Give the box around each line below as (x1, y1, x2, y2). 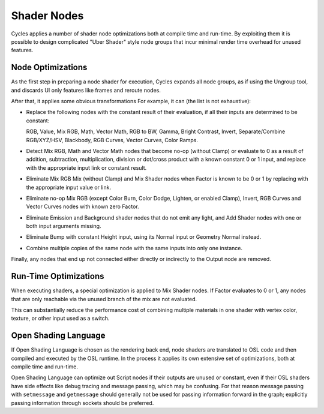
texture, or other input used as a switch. (11, 315, 110, 322)
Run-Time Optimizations (11, 271, 104, 281)
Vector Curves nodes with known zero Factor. (26, 203, 139, 210)
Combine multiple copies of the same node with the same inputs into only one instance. (26, 244, 243, 251)
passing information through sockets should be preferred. (11, 399, 154, 406)
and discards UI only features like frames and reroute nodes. (11, 86, 161, 94)
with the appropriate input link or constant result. (26, 164, 147, 171)
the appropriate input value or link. (26, 184, 112, 191)
